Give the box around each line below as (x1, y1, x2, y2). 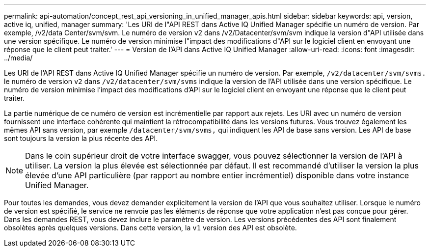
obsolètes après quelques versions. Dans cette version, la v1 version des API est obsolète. (4, 223, 297, 232)
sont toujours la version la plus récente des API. (4, 134, 158, 142)
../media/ (4, 54, 33, 62)
